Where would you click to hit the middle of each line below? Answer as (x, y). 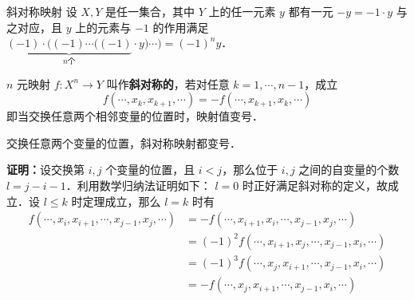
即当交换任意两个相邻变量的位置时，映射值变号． (135, 116)
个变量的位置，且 (150, 170)
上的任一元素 (242, 11)
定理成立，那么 (122, 201)
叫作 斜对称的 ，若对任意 (168, 83)
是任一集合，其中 (150, 11)
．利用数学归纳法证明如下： (138, 185)
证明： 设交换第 (45, 170)
